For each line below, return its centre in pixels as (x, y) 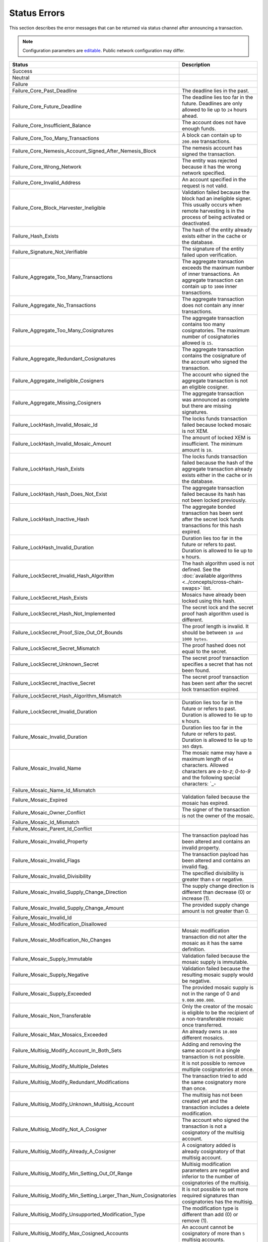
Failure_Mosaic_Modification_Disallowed (59, 924)
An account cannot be (208, 1227)
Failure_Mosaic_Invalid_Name (47, 768)
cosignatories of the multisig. (216, 1182)
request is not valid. (205, 185)
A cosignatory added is (209, 1145)
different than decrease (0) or (217, 892)
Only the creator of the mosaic (217, 1006)
